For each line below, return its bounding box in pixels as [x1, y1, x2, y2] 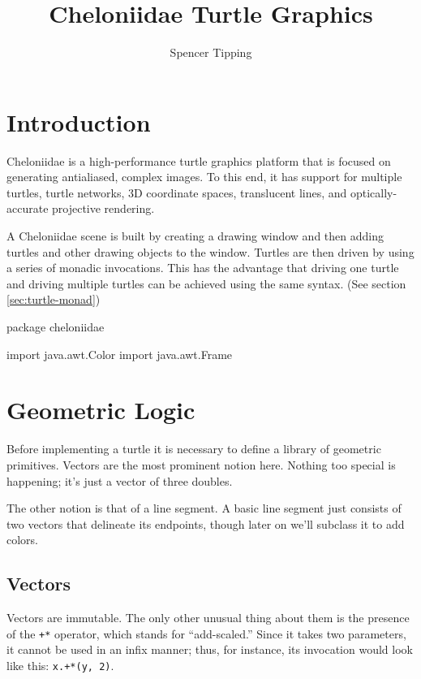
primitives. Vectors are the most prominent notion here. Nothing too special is [6, 456, 396, 473]
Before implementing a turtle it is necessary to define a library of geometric [6, 440, 381, 457]
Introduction [6, 105, 151, 138]
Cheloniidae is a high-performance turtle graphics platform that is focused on [6, 152, 391, 169]
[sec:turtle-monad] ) [6, 291, 101, 308]
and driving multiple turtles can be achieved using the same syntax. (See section [6, 275, 406, 292]
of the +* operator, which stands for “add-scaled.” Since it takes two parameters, [6, 625, 406, 642]
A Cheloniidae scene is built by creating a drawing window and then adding [6, 227, 384, 244]
